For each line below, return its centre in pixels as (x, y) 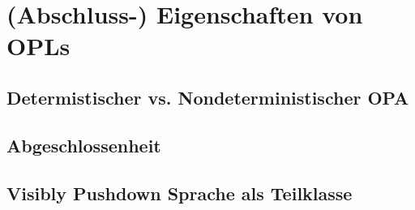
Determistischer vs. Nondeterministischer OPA (208, 97)
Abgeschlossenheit (84, 145)
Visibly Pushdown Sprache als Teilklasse (180, 193)
